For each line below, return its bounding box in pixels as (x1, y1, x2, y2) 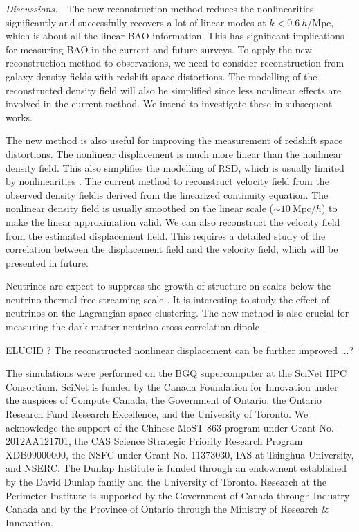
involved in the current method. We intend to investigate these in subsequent (6, 96, 333, 111)
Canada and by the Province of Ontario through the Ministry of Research (6, 502, 318, 516)
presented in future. (6, 255, 89, 269)
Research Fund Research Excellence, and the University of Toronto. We (6, 407, 309, 421)
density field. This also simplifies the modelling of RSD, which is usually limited (6, 160, 344, 175)
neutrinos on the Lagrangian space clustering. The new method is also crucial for (6, 305, 349, 320)
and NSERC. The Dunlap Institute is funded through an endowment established (6, 461, 347, 475)
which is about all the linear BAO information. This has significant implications (6, 28, 344, 43)
